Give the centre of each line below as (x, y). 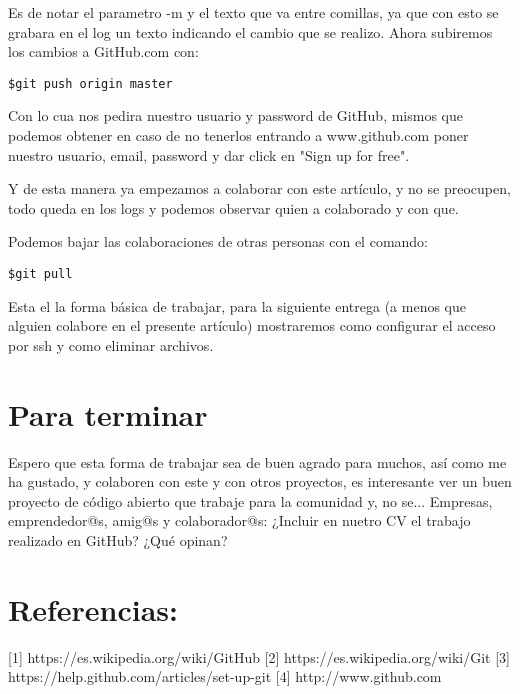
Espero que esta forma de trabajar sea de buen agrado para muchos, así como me (257, 461)
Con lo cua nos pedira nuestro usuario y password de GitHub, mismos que (236, 115)
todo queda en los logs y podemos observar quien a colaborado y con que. (233, 207)
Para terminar (108, 413)
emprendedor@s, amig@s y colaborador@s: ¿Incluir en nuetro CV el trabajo (239, 520)
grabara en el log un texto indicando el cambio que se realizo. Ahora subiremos (250, 31)
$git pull (40, 274)
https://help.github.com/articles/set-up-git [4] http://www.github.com (225, 676)
